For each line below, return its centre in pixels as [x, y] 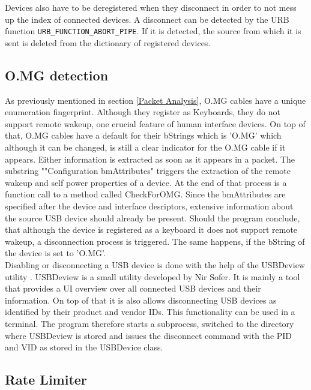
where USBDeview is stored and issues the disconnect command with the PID [149, 335]
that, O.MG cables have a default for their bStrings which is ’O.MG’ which [143, 135]
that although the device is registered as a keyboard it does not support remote [151, 229]
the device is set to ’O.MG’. [55, 253]
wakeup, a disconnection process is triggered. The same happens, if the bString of [155, 241]
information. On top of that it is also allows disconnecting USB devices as [141, 300]
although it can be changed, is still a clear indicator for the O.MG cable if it [145, 147]
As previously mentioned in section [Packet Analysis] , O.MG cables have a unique [155, 100]
